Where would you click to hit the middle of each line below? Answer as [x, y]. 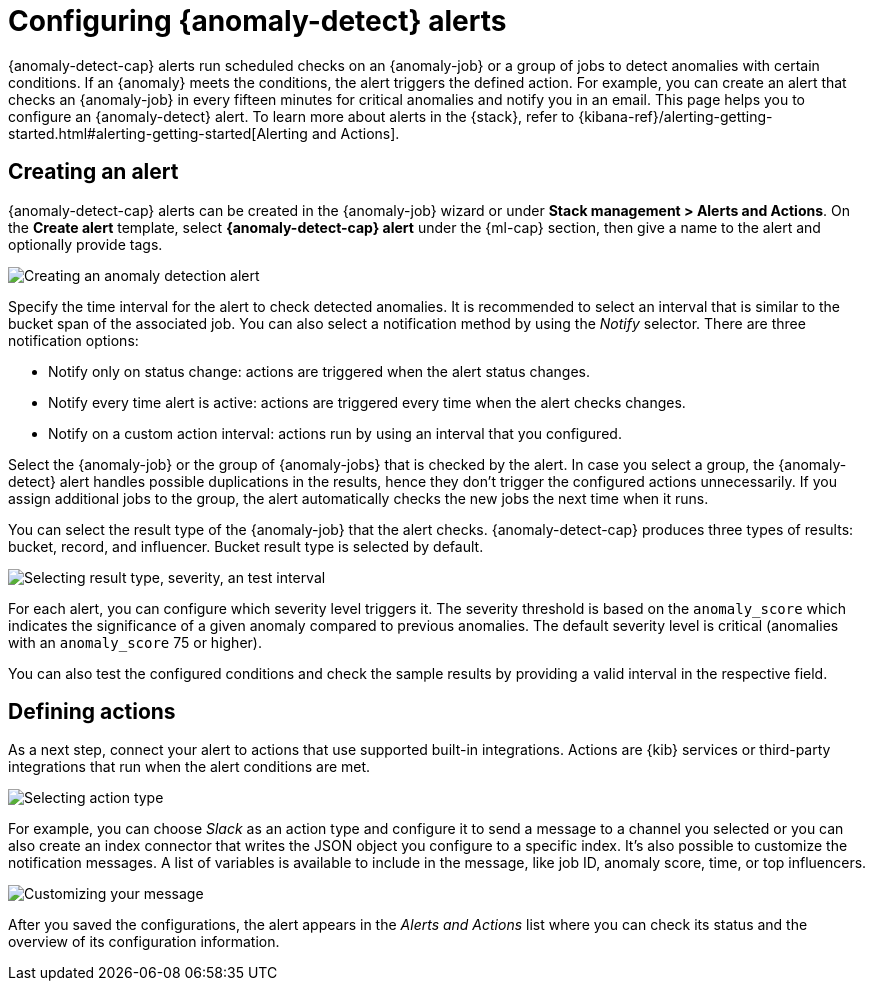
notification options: [73, 340]
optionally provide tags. [85, 244]
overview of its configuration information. [144, 942]
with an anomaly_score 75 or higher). [135, 642]
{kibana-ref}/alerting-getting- [675, 116]
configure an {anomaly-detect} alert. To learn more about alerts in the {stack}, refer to [291, 116]
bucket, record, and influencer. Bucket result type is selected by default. [246, 546]
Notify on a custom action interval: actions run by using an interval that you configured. [335, 433]
